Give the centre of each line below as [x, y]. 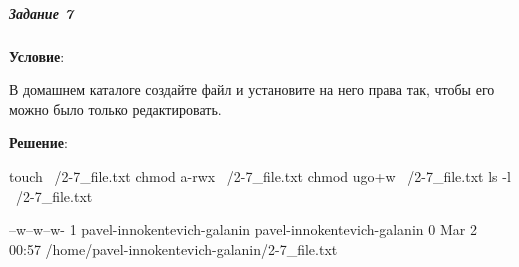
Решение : [38, 142]
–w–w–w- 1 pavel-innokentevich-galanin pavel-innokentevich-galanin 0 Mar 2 [243, 229]
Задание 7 [41, 12]
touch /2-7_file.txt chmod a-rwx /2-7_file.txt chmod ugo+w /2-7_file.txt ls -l [260, 175]
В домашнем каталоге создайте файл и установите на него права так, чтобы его [252, 89]
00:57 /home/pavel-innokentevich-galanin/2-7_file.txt [173, 248]
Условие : [37, 55]
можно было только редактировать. [115, 108]
